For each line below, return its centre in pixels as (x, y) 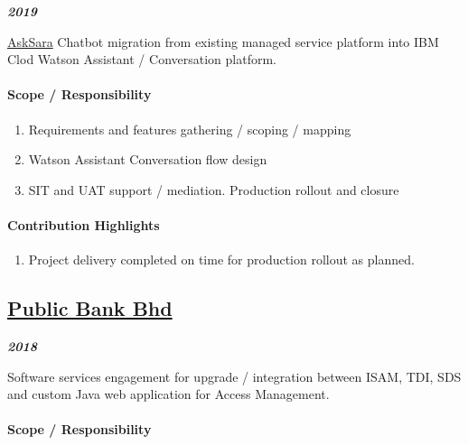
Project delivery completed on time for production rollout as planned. (221, 260)
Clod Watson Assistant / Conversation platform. (142, 59)
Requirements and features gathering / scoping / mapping (190, 129)
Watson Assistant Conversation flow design (148, 159)
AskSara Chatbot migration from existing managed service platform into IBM (223, 41)
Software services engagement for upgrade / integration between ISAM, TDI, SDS (234, 376)
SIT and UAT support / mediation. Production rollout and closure (214, 189)
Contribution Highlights (84, 224)
